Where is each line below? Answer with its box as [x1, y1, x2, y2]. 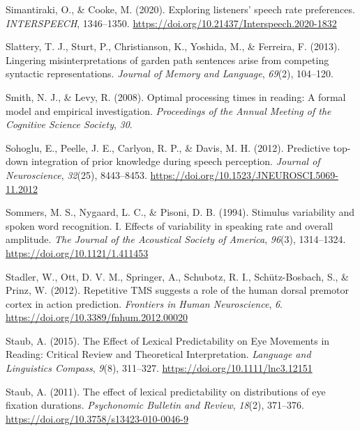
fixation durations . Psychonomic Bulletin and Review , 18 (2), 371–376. [6, 398, 304, 412]
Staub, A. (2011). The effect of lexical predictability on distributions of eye [6, 384, 326, 398]
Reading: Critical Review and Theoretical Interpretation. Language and [6, 347, 311, 361]
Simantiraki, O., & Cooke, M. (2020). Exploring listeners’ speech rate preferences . [6, 2, 355, 16]
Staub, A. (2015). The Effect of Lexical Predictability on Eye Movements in [6, 333, 330, 347]
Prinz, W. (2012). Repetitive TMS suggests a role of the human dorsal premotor [6, 283, 350, 297]
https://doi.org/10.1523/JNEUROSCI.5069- [150, 167, 338, 182]
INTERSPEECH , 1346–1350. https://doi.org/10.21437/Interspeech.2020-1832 [6, 15, 337, 30]
